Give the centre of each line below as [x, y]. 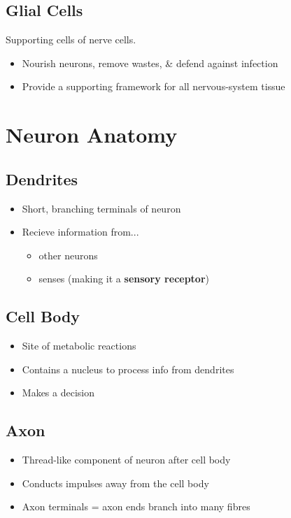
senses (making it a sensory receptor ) [124, 279]
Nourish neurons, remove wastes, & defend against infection [150, 63]
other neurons [68, 255]
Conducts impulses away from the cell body [115, 483]
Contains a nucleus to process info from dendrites [128, 369]
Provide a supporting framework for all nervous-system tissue [154, 86]
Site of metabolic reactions [79, 346]
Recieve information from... [80, 232]
